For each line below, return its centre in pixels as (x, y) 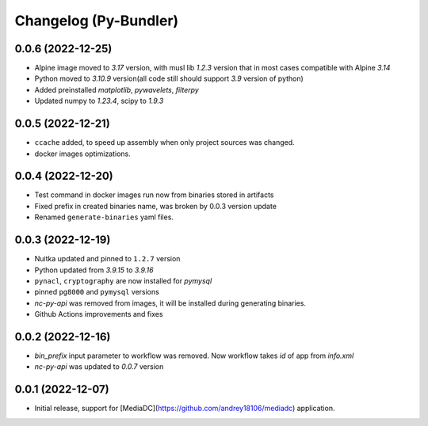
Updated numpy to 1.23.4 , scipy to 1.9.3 (99, 101)
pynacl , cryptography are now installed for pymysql (123, 280)
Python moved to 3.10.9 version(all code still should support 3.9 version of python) (169, 78)
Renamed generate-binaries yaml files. (104, 217)
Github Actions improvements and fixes (99, 314)
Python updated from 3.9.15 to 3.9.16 (94, 270)
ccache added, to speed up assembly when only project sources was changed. (164, 143)
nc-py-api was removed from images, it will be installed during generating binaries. (170, 303)
